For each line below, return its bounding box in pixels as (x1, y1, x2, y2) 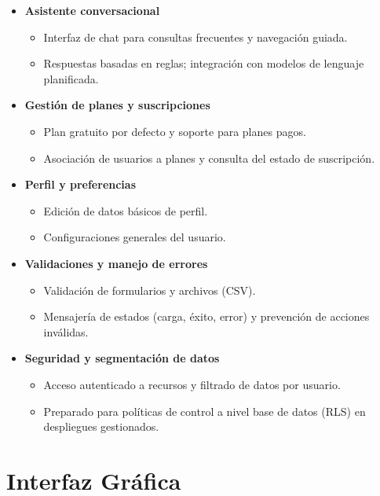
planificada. (43, 70, 99, 86)
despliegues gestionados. (43, 418, 159, 435)
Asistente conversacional (24, 2, 160, 18)
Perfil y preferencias (24, 176, 137, 193)
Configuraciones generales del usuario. (43, 229, 226, 245)
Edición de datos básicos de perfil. (43, 202, 208, 219)
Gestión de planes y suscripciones (24, 97, 210, 113)
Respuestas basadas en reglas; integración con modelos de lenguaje (43, 55, 364, 72)
